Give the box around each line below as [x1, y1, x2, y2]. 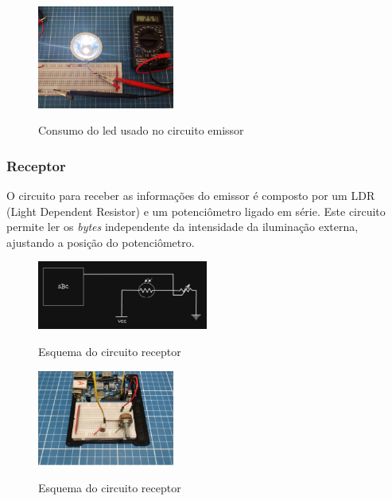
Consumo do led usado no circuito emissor [38, 122, 244, 139]
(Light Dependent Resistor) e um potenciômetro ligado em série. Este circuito [6, 202, 386, 219]
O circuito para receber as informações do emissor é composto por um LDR [6, 187, 375, 204]
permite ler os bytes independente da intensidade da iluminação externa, [6, 218, 359, 235]
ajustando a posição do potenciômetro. [6, 233, 195, 250]
